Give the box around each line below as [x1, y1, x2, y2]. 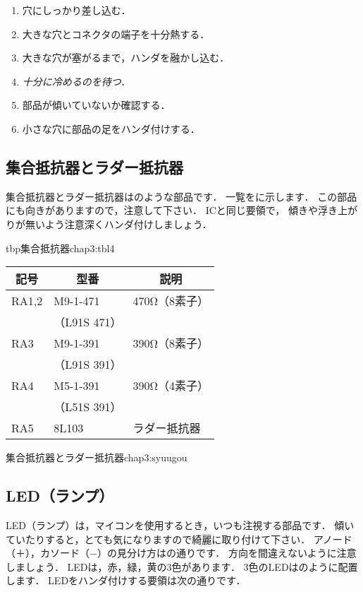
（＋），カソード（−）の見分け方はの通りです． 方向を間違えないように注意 [6, 545, 357, 560]
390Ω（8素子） [133, 335, 209, 352]
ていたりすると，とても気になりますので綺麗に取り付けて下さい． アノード [6, 531, 352, 546]
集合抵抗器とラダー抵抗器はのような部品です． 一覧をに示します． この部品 [6, 189, 357, 203]
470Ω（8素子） [133, 292, 209, 309]
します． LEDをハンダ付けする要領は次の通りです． [6, 573, 246, 588]
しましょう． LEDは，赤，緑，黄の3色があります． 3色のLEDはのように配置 [6, 559, 358, 574]
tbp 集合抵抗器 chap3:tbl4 [6, 240, 115, 255]
